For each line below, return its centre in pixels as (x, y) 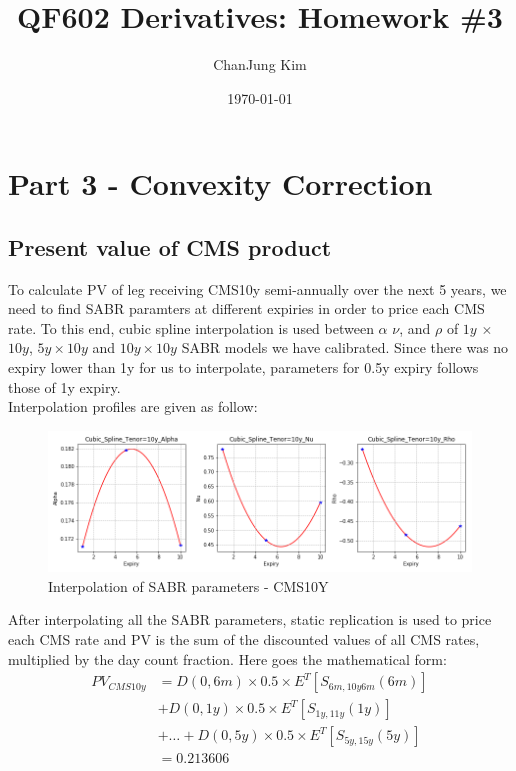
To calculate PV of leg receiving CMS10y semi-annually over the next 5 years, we (257, 288)
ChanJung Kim (260, 64)
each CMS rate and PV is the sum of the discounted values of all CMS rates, (244, 638)
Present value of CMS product (170, 246)
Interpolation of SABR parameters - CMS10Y (188, 585)
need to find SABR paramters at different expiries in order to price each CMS (246, 308)
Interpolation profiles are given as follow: (133, 406)
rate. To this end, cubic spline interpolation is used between (191, 327)
